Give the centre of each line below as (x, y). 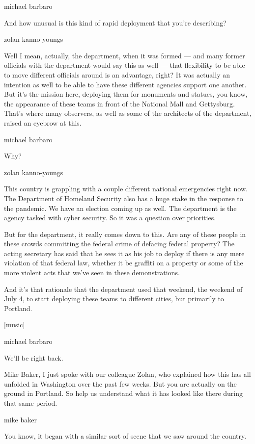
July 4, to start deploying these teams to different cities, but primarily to (114, 299)
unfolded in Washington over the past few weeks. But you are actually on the (120, 383)
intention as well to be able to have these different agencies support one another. (125, 84)
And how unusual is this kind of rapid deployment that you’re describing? (115, 22)
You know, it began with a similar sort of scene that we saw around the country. (125, 436)
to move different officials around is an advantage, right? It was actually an (117, 74)
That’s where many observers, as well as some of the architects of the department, (128, 113)
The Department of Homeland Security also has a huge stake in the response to (124, 198)
